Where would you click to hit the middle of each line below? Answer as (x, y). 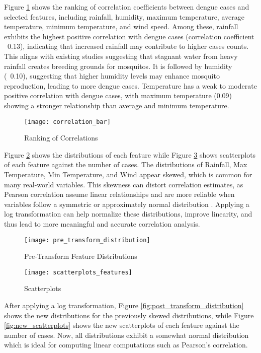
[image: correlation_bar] (67, 122)
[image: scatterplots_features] (78, 272)
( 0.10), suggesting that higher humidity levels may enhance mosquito (112, 76)
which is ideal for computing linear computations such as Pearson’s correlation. (126, 345)
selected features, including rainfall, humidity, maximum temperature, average (124, 16)
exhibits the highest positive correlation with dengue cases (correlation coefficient (129, 36)
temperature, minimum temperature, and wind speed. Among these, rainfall (121, 26)
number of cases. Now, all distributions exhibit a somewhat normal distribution (126, 335)
